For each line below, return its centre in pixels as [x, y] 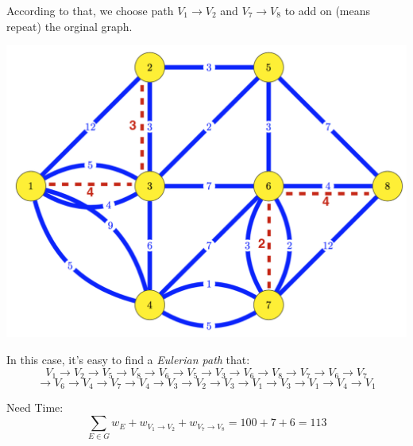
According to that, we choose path [90, 10]
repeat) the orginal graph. [69, 26]
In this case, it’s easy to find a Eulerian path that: [128, 359]
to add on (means [328, 10]
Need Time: [35, 407]
